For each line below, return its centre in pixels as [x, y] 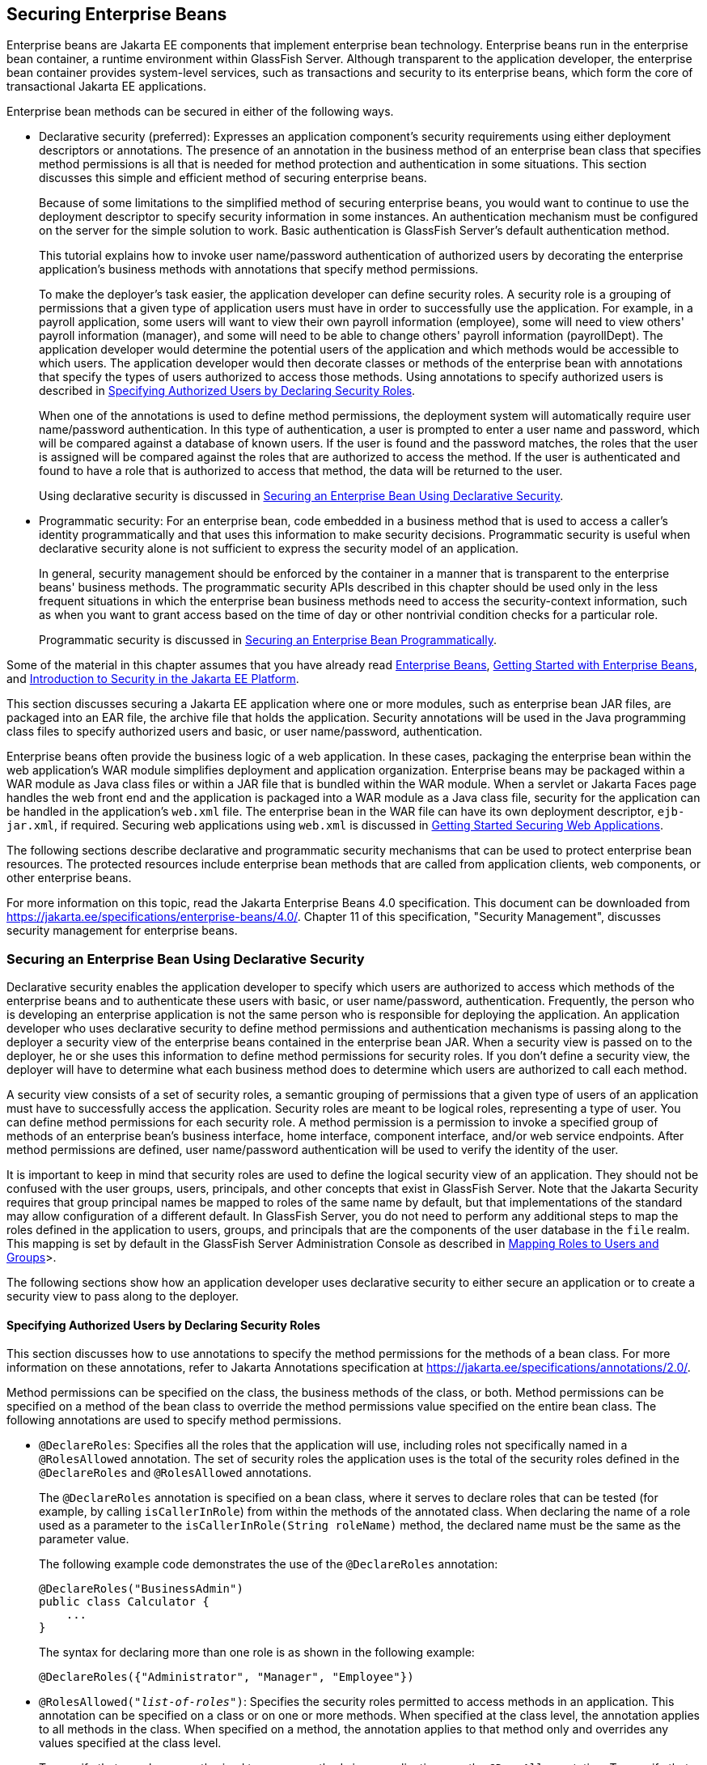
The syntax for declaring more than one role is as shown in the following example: [257, 1653]
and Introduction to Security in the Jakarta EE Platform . [153, 679]
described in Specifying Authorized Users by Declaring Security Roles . [227, 391]
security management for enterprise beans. [122, 931]
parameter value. [84, 1539]
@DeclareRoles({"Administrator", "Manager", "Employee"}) [226, 1677]
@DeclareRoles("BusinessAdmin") [141, 1589]
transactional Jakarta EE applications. [107, 87]
